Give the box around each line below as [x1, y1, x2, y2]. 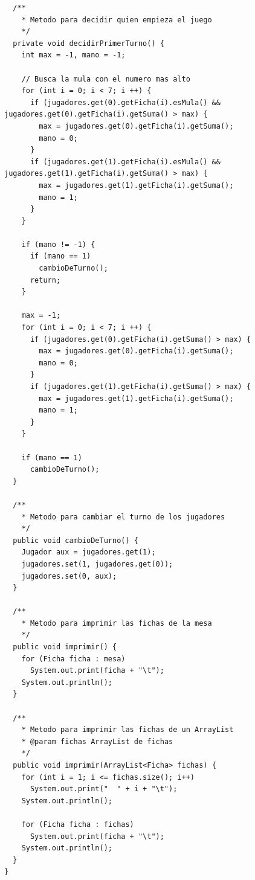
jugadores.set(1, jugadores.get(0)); [21, 559, 173, 568]
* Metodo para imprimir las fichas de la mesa [21, 618, 212, 628]
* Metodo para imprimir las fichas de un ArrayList [21, 725, 234, 734]
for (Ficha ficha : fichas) [21, 820, 134, 829]
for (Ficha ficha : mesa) [21, 654, 126, 663]
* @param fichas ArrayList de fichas [21, 737, 173, 746]
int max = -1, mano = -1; [21, 51, 126, 60]
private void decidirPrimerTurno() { [13, 39, 164, 48]
